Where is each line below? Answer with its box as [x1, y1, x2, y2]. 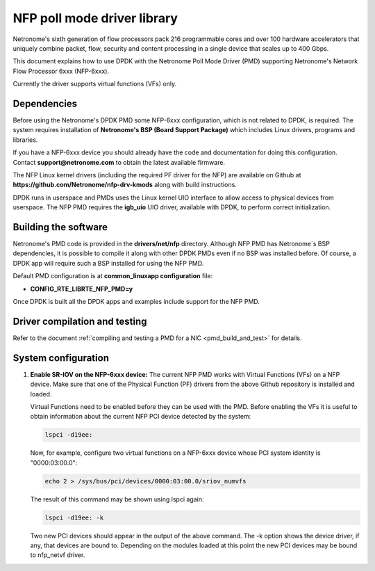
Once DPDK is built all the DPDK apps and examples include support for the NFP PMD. [12, 298, 260, 305]
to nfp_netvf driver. [30, 551, 85, 559]
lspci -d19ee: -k [44, 513, 104, 522]
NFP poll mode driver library [12, 10, 178, 26]
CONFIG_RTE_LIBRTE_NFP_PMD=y [30, 284, 133, 293]
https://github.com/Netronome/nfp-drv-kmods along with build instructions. [12, 181, 237, 189]
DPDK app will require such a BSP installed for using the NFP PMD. [12, 259, 204, 267]
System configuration [12, 352, 109, 364]
